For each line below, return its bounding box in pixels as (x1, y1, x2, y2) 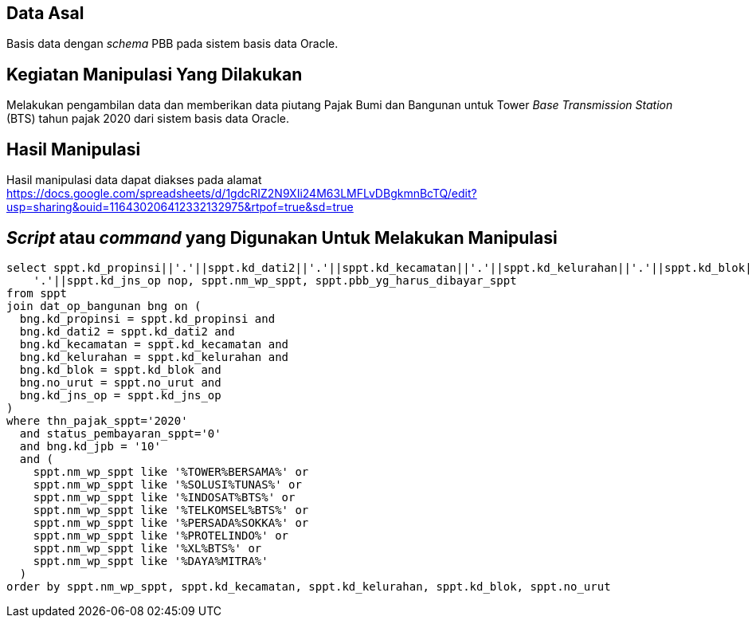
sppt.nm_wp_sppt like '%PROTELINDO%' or (33, 528, 289, 542)
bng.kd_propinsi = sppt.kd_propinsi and (19, 312, 276, 325)
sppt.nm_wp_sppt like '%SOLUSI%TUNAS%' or (33, 477, 302, 491)
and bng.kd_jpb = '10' (19, 439, 161, 453)
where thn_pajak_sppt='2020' (6, 414, 188, 427)
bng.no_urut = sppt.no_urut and (19, 375, 221, 389)
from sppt (6, 286, 67, 300)
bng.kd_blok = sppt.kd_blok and (19, 363, 221, 376)
